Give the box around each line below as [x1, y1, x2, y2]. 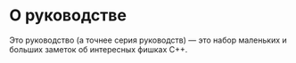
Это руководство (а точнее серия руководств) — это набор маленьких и [9, 35, 287, 45]
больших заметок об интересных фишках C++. [9, 43, 188, 54]
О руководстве [9, 5, 127, 26]
